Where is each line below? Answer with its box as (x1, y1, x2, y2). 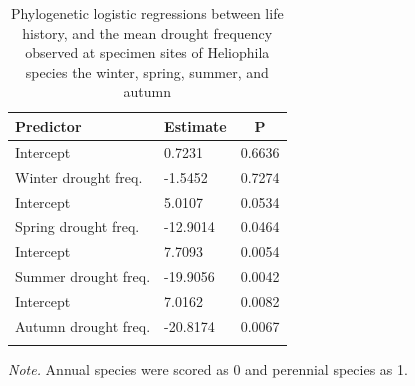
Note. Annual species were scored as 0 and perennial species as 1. (8, 359, 408, 380)
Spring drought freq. (15, 216, 140, 237)
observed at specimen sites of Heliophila (25, 42, 270, 63)
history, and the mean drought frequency (22, 22, 273, 43)
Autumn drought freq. (15, 315, 151, 336)
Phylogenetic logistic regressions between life (10, 3, 284, 23)
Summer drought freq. (15, 266, 151, 287)
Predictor (15, 115, 82, 136)
